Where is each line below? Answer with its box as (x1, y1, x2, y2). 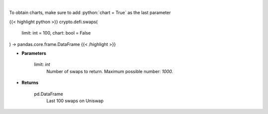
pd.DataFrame (34, 91, 64, 97)
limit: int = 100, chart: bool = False (21, 30, 91, 36)
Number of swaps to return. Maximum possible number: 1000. (46, 68, 173, 74)
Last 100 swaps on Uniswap (46, 98, 104, 104)
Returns (21, 79, 39, 86)
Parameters (21, 50, 47, 56)
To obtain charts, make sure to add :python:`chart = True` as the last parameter (9, 10, 171, 16)
